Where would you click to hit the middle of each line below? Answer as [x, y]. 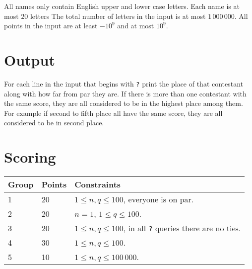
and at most [136, 26]
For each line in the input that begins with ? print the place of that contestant [124, 83]
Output [30, 59]
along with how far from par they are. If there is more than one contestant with [125, 93]
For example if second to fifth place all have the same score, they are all [113, 113]
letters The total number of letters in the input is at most [118, 16]
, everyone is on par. [158, 199]
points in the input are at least [51, 26]
